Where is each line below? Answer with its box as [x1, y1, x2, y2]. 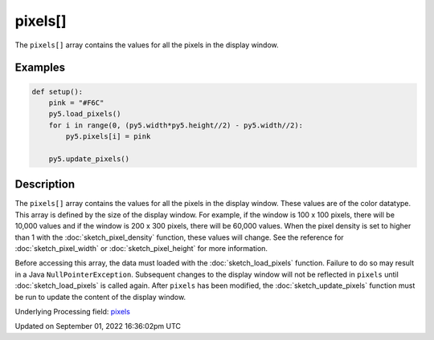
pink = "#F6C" [48, 98, 104, 107]
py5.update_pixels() [48, 154, 130, 164]
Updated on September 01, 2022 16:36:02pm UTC [14, 322, 181, 331]
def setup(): [31, 87, 84, 96]
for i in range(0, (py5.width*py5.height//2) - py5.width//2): [48, 120, 304, 130]
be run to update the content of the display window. [14, 292, 186, 302]
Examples [14, 61, 66, 75]
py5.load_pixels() [48, 109, 121, 119]
